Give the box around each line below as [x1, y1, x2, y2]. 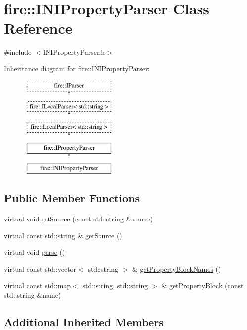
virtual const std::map [4, 280, 71, 290]
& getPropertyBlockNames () [132, 264, 221, 274]
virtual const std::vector [4, 264, 77, 274]
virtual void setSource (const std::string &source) [4, 214, 153, 224]
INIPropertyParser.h [43, 47, 105, 57]
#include [4, 47, 32, 57]
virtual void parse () [4, 247, 65, 257]
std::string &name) [4, 290, 61, 300]
